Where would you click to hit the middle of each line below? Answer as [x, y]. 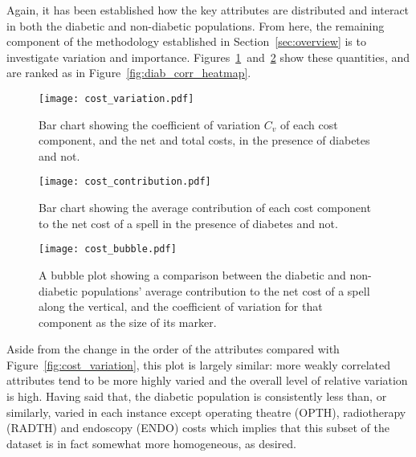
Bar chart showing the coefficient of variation [150, 124]
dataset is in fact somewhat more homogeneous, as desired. [151, 443]
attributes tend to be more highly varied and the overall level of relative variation [207, 380]
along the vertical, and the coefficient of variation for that [181, 306]
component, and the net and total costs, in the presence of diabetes [204, 140]
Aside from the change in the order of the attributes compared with [173, 349]
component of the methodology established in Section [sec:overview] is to [186, 41]
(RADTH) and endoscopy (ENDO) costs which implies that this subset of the [198, 428]
